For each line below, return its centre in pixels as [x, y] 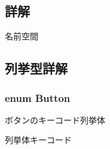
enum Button [38, 97]
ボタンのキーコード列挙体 [55, 119]
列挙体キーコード [38, 140]
